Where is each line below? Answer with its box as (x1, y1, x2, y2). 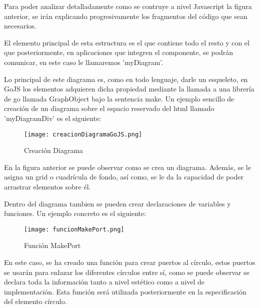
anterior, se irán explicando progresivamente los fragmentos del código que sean (4, 10, 247, 21)
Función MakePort (24, 240, 81, 250)
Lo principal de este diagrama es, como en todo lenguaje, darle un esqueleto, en (4, 73, 248, 84)
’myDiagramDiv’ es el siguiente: (4, 112, 101, 123)
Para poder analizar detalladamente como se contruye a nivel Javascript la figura (4, 1, 252, 11)
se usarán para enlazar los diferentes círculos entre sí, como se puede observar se (4, 266, 249, 277)
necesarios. (4, 20, 36, 31)
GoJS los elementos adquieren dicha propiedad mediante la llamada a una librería (4, 83, 254, 94)
